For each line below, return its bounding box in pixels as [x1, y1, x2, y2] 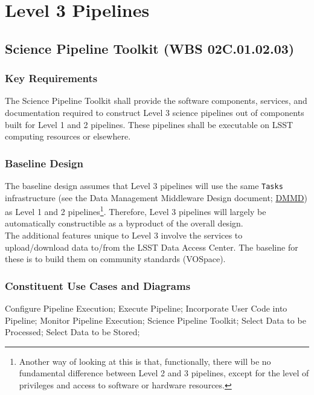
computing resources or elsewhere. [5, 130, 131, 143]
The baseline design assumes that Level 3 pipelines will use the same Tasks [5, 179, 283, 191]
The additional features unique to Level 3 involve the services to [5, 229, 243, 242]
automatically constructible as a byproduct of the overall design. [5, 217, 243, 230]
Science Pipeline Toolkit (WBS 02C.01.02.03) [5, 39, 295, 57]
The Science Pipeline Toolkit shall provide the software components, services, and [5, 94, 307, 107]
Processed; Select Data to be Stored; [5, 326, 140, 338]
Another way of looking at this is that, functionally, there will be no [19, 355, 271, 367]
